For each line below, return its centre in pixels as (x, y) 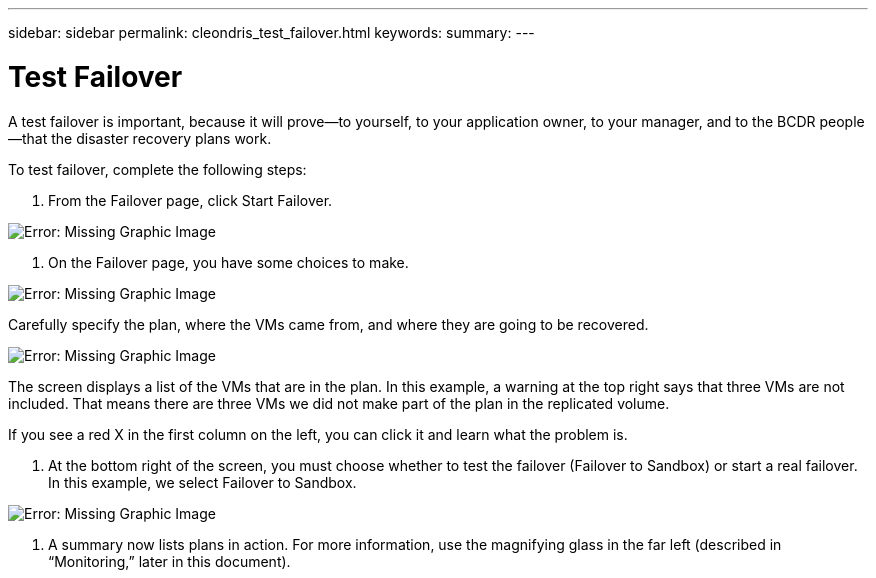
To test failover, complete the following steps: (157, 169)
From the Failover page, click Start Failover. (190, 200)
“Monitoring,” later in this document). (169, 561)
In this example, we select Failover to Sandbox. (202, 482)
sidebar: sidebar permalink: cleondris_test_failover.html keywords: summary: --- (271, 32)
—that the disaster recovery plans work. (140, 138)
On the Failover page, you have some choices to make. (228, 262)
